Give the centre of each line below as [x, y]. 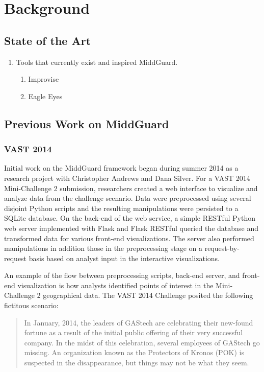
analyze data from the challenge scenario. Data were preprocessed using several [128, 198]
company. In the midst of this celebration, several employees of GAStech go [142, 342]
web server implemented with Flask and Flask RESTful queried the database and [131, 228]
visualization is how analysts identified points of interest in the [115, 285]
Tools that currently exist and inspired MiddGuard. [97, 62]
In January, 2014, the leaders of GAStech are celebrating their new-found [139, 322]
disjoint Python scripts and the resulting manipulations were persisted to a [121, 208]
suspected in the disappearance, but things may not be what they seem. [137, 363]
